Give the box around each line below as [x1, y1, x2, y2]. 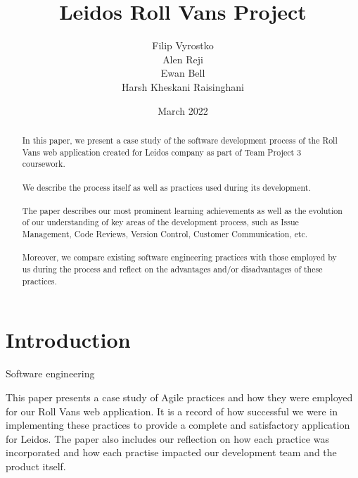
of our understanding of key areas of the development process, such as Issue [22, 216, 299, 228]
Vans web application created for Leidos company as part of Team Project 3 [22, 146, 302, 158]
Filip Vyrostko [152, 38, 214, 53]
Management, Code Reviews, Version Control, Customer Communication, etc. [22, 228, 308, 240]
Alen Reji [162, 51, 203, 66]
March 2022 [158, 103, 208, 118]
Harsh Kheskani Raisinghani [122, 79, 244, 94]
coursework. [22, 158, 65, 170]
